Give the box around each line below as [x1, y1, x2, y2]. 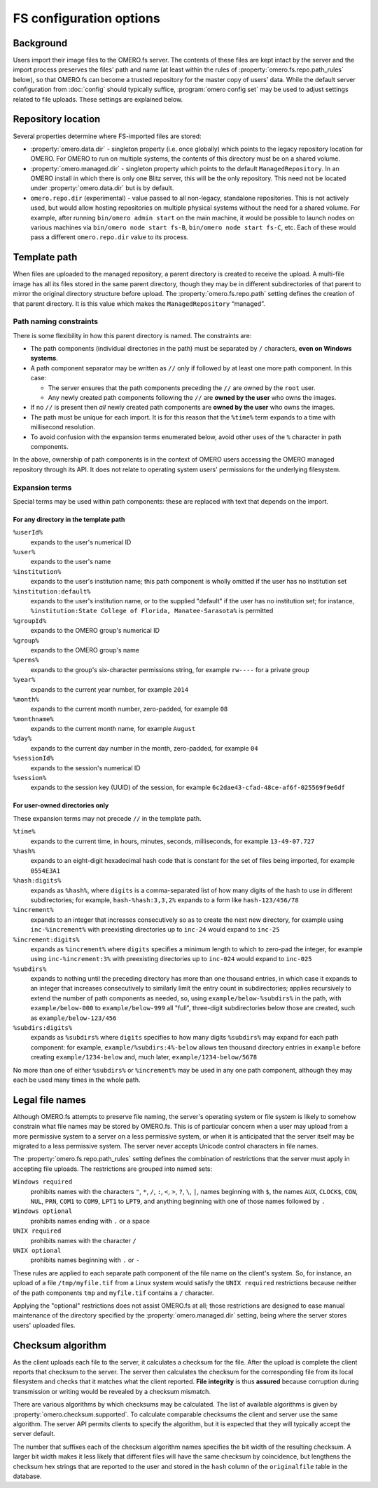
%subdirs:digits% [13, 1024, 73, 1032]
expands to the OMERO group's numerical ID [30, 626, 160, 635]
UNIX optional [13, 1246, 62, 1254]
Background [13, 37, 68, 49]
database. [13, 1472, 42, 1480]
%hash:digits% [13, 877, 62, 885]
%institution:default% [13, 587, 91, 596]
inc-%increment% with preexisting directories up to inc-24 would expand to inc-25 [30, 925, 280, 934]
